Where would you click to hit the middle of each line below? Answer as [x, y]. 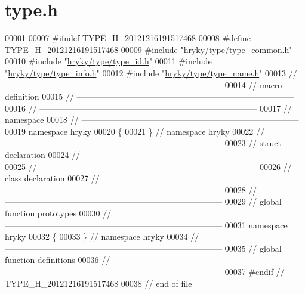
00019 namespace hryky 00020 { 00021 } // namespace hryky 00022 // [135, 131]
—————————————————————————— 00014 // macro [144, 84]
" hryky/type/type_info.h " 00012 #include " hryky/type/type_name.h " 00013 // [151, 72]
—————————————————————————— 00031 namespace [146, 225]
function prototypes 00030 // [58, 213]
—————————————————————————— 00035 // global [143, 248]
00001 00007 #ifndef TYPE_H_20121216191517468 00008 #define [128, 38]
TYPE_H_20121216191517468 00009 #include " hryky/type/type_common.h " [149, 49]
